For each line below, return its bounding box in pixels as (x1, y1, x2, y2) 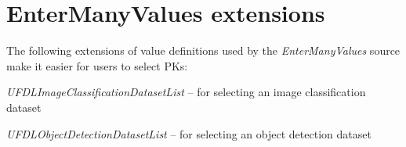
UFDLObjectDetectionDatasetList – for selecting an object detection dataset (6, 125, 372, 142)
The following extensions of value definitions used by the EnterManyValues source (6, 42, 401, 59)
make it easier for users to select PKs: (6, 57, 188, 73)
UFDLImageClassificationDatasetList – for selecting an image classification (6, 84, 366, 100)
